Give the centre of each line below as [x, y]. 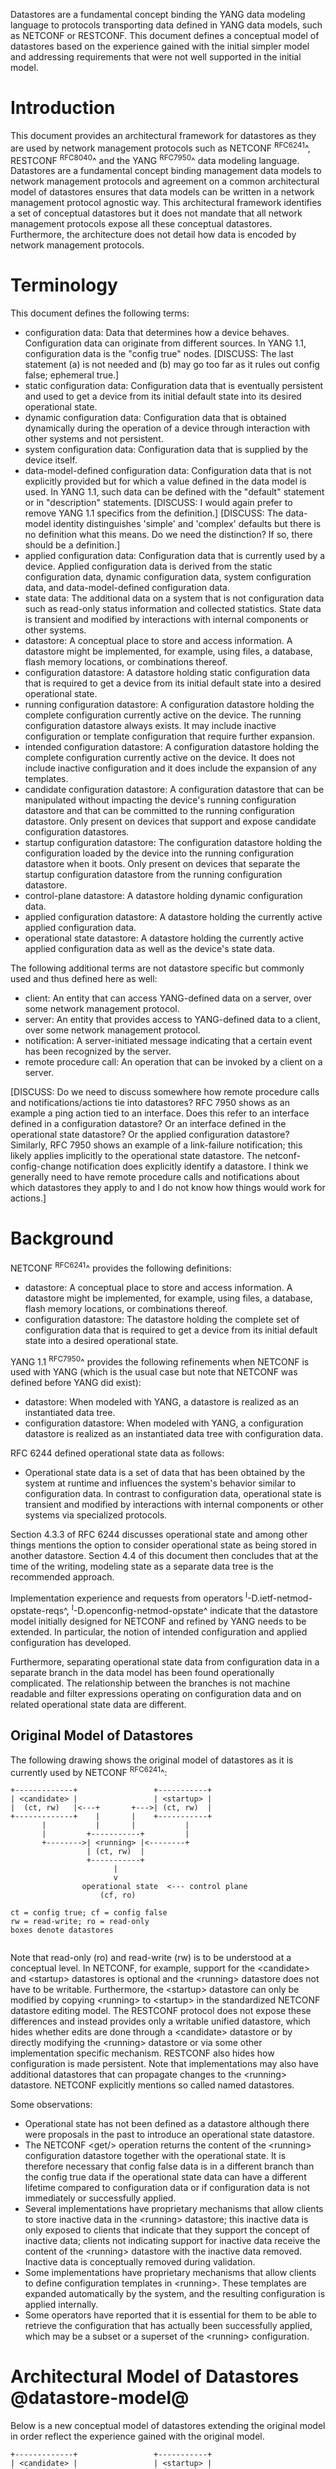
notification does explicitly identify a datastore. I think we [191, 1166]
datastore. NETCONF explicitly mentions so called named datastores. [152, 2085]
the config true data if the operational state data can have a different [165, 2177]
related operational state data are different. [98, 1704]
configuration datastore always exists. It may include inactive [150, 726]
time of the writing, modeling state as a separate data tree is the [142, 1566]
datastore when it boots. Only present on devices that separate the [162, 864]
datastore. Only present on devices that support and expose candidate [170, 821]
